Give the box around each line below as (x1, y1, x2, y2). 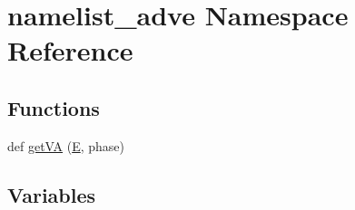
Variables (7, 180, 96, 208)
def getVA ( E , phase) (7, 136, 125, 155)
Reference (7, 32, 133, 69)
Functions (7, 93, 100, 121)
